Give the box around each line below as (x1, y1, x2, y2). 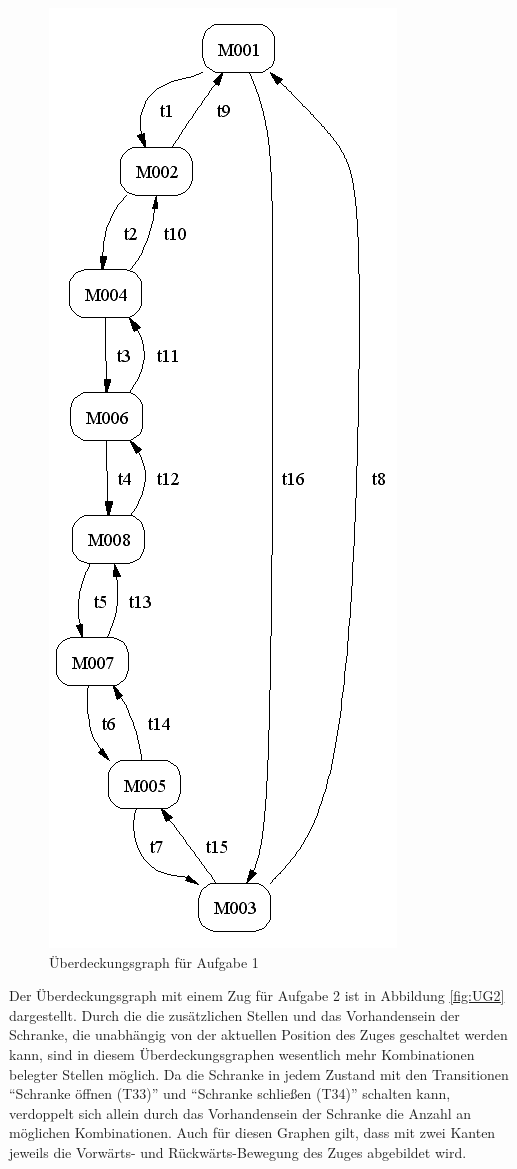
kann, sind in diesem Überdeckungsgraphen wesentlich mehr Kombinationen (9, 1043, 475, 1064)
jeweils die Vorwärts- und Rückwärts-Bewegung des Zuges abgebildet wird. (9, 1141, 467, 1162)
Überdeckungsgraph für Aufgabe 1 (49, 951, 259, 972)
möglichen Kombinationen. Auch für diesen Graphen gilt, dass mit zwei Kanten (9, 1122, 496, 1143)
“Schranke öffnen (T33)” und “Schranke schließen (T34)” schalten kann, (9, 1083, 451, 1104)
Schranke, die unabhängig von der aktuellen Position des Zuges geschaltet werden (9, 1024, 508, 1045)
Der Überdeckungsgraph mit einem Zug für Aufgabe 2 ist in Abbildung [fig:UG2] (9, 985, 505, 1006)
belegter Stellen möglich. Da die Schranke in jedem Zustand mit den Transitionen (9, 1063, 509, 1084)
